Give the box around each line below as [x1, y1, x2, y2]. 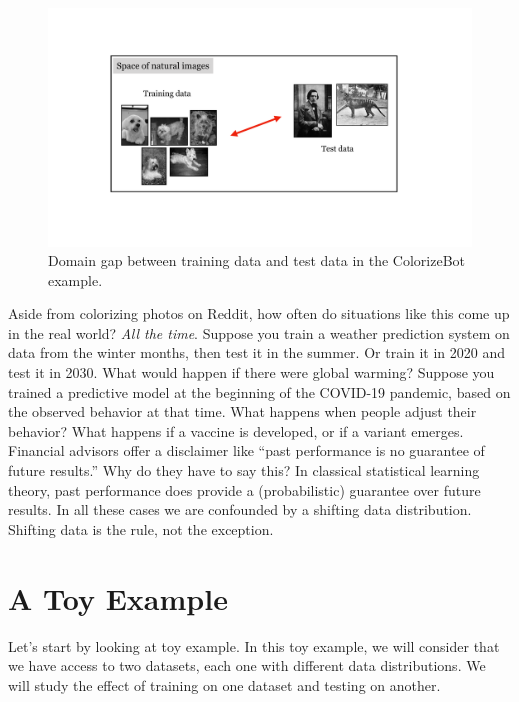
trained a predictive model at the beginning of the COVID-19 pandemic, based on [8, 381, 511, 402]
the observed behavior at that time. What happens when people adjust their [8, 401, 477, 422]
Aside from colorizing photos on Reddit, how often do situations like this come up [8, 303, 510, 324]
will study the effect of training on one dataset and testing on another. [8, 674, 441, 695]
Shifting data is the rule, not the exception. [8, 518, 274, 539]
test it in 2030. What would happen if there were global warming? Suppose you [8, 362, 495, 383]
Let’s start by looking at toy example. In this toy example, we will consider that [8, 635, 500, 656]
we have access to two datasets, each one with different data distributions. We [8, 655, 486, 676]
